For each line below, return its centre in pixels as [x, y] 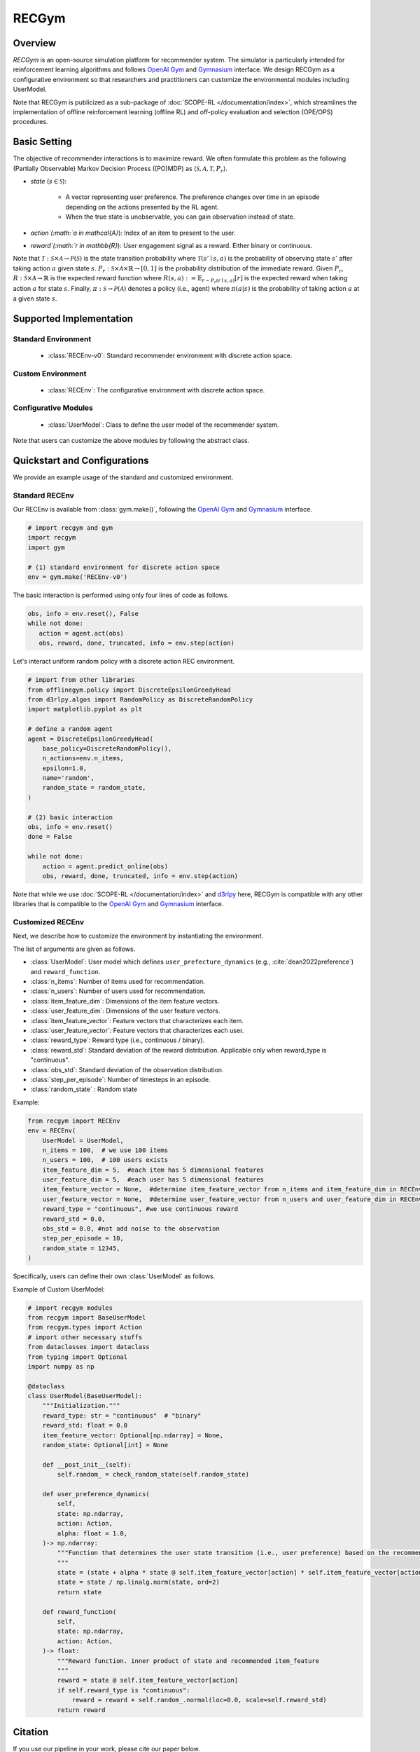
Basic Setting [43, 142]
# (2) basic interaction [70, 817]
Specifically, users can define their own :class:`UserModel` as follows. [114, 1276]
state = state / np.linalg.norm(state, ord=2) [138, 1582]
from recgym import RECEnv [74, 1121]
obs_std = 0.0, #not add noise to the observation [131, 1229]
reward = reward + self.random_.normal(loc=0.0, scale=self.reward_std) [199, 1700]
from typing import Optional [78, 1357]
